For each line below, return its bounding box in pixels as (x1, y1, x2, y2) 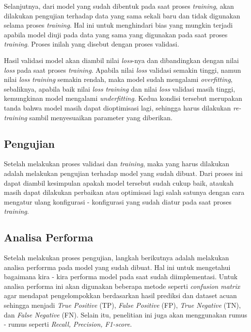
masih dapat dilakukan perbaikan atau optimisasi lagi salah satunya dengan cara (4, 187, 245, 197)
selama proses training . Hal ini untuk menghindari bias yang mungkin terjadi (4, 20, 233, 30)
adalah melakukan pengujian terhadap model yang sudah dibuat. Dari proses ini (4, 168, 243, 178)
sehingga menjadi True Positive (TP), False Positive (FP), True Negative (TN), (4, 300, 241, 310)
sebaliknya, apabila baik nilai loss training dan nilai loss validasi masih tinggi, (4, 83, 235, 94)
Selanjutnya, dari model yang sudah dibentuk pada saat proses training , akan (4, 1, 234, 11)
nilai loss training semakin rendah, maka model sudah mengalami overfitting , (4, 74, 233, 84)
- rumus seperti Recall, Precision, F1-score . (4, 319, 132, 329)
